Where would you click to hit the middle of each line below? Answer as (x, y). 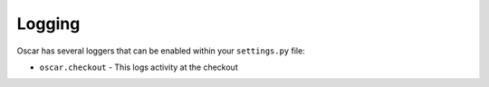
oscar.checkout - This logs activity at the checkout (139, 67)
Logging (48, 24)
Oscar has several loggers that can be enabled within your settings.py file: (161, 51)
